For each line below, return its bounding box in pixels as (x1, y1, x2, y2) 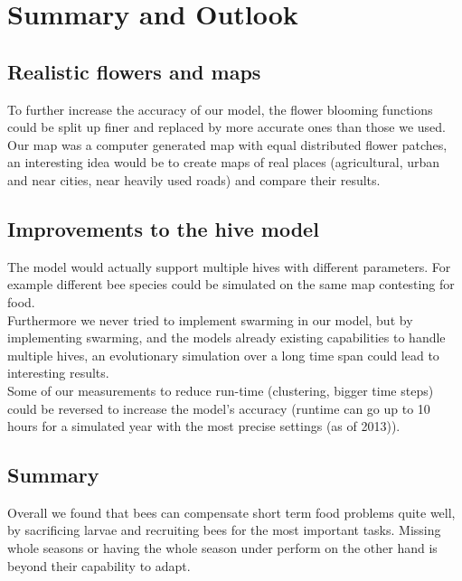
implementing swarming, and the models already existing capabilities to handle (7, 328, 446, 347)
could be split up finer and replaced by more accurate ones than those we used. (7, 117, 447, 136)
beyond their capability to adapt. (7, 556, 191, 575)
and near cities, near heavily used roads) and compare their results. (7, 170, 381, 189)
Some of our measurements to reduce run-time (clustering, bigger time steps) (7, 380, 434, 399)
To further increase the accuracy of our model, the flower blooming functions (7, 99, 433, 118)
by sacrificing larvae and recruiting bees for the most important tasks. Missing (7, 520, 441, 539)
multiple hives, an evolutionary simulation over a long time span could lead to (7, 345, 439, 364)
